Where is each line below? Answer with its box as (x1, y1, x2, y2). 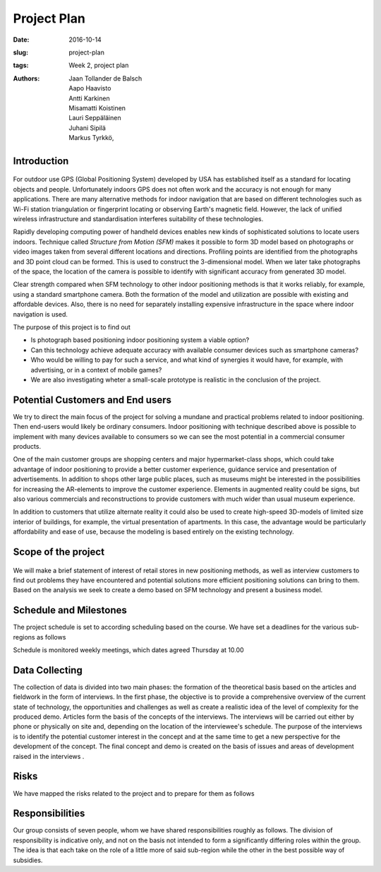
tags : (13, 61, 29, 70)
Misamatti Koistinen (68, 103, 126, 112)
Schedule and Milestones (13, 604, 127, 616)
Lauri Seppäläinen (68, 114, 121, 122)
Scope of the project (13, 546, 105, 558)
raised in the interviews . (13, 752, 85, 760)
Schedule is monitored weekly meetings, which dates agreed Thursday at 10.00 (13, 645, 244, 654)
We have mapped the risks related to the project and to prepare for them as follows (13, 789, 255, 798)
